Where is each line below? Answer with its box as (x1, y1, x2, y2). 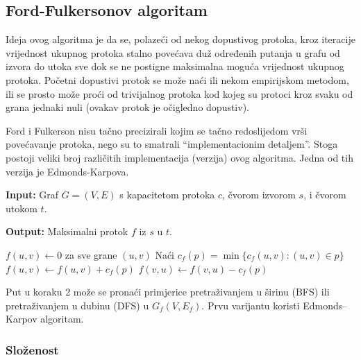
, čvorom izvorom (222, 187, 296, 202)
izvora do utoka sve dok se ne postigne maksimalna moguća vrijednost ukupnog (6, 59, 344, 74)
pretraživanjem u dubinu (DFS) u (6, 298, 149, 312)
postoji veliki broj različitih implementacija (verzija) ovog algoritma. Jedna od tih (6, 150, 353, 164)
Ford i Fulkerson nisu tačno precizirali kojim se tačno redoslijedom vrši (6, 123, 308, 137)
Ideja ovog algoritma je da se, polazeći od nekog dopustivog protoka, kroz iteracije (6, 32, 355, 46)
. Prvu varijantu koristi (201, 298, 300, 312)
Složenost (6, 341, 59, 358)
